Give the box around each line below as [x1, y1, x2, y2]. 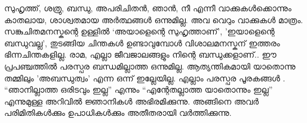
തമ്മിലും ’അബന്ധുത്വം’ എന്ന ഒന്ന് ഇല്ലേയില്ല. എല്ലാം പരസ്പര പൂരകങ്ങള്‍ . [4, 71, 285, 84]
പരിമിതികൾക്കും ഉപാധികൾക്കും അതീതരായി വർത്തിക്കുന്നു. [4, 106, 232, 119]
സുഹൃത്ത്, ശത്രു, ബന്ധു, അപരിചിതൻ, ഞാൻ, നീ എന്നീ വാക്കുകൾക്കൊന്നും [4, 2, 291, 14]
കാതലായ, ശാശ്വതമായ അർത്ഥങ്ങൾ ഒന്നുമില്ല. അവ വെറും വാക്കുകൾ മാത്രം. [4, 13, 303, 26]
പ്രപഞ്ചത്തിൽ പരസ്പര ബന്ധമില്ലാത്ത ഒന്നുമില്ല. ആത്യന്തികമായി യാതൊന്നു [4, 59, 296, 72]
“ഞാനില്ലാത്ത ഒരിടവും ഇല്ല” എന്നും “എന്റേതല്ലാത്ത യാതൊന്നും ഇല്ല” [4, 83, 273, 96]
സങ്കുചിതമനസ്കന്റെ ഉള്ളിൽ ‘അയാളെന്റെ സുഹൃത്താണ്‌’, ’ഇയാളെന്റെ [4, 25, 275, 37]
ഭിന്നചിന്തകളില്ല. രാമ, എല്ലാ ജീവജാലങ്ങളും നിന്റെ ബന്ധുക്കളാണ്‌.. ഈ [4, 48, 277, 61]
